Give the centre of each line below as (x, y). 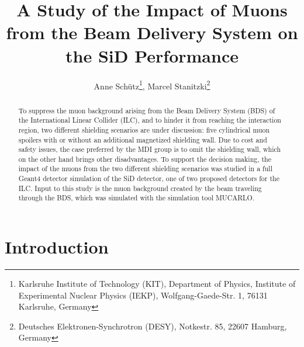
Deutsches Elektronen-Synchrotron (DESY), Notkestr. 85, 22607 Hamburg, (153, 326)
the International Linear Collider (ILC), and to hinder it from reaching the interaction (150, 120)
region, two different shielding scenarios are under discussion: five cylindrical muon (144, 129)
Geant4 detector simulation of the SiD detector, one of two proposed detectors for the (149, 178)
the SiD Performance (152, 55)
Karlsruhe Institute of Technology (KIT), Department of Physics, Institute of (157, 284)
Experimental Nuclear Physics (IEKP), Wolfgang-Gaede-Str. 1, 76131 (143, 295)
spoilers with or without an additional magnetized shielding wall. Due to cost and (143, 139)
